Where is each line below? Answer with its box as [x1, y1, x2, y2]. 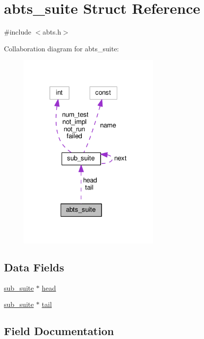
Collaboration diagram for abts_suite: [4, 43, 119, 53]
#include [4, 27, 32, 37]
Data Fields [4, 259, 65, 274]
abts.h [42, 27, 61, 37]
